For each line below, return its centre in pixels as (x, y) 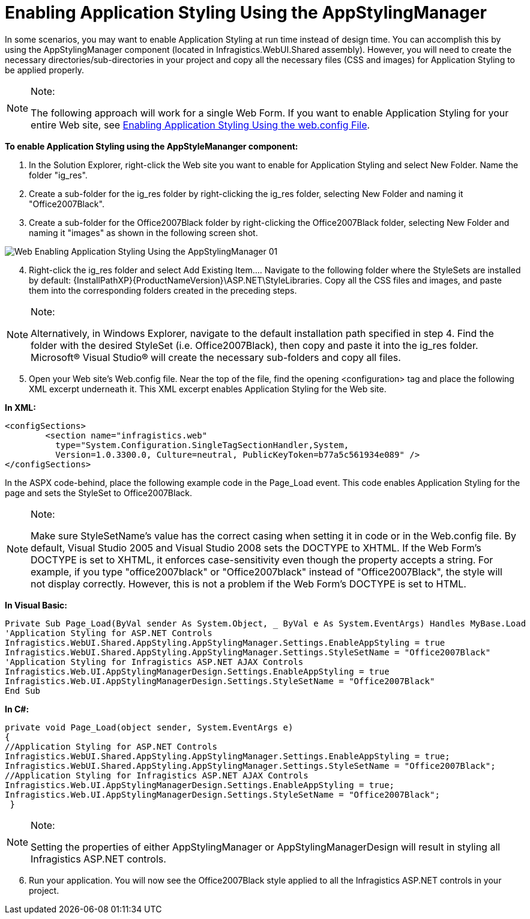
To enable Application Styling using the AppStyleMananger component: (152, 146)
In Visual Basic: (36, 605)
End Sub (23, 690)
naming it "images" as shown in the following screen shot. (143, 232)
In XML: (20, 407)
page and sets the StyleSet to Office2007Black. (98, 493)
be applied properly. (45, 70)
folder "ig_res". (58, 175)
